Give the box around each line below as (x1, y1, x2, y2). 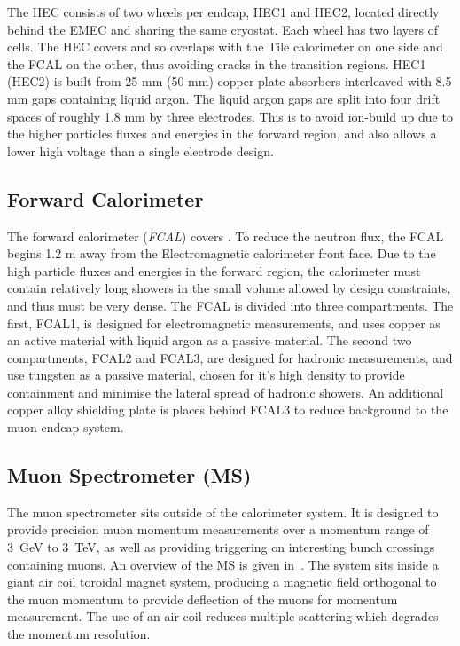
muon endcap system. (7, 418, 124, 437)
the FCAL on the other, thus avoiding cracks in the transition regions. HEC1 (7, 54, 426, 73)
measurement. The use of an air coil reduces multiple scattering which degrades (7, 607, 439, 626)
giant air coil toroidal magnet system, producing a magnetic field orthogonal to (7, 572, 437, 591)
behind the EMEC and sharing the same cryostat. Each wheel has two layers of (7, 20, 439, 38)
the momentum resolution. (7, 625, 151, 643)
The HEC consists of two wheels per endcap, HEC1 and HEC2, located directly (7, 3, 440, 20)
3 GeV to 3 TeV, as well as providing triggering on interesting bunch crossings (7, 538, 435, 556)
